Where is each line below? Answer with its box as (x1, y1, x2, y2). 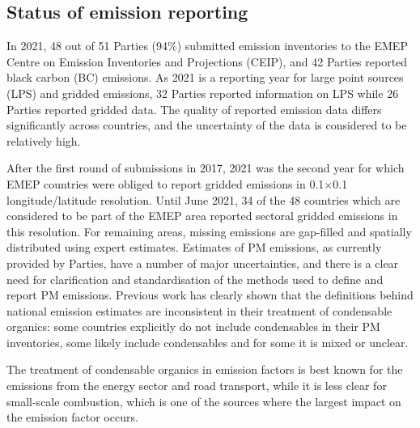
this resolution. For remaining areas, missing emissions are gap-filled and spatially (6, 222, 412, 239)
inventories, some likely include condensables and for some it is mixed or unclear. (6, 333, 409, 350)
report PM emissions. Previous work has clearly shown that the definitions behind (6, 286, 414, 303)
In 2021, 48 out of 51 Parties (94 (6, 37, 168, 54)
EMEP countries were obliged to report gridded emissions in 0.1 (6, 175, 325, 192)
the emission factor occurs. (6, 409, 138, 426)
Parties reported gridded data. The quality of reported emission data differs (6, 100, 382, 117)
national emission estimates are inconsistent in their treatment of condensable (6, 302, 392, 319)
